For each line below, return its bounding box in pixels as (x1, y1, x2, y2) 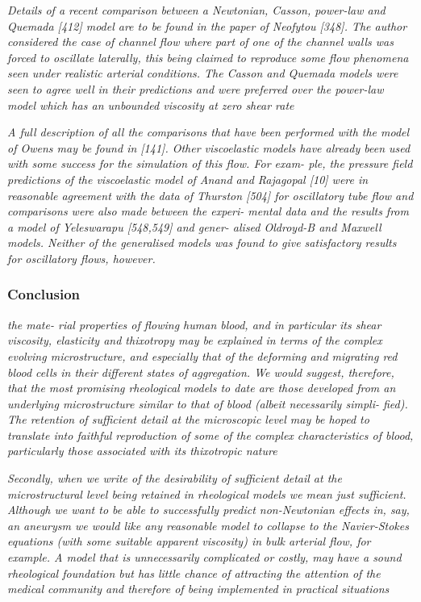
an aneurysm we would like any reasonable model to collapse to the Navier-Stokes (7, 516, 409, 533)
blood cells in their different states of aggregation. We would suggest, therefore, (7, 363, 394, 380)
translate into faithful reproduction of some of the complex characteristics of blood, (7, 426, 414, 443)
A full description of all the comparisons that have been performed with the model (7, 123, 410, 140)
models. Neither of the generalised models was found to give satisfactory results (7, 234, 397, 251)
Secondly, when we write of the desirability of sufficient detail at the (7, 470, 342, 487)
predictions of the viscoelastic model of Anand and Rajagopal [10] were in (7, 170, 369, 187)
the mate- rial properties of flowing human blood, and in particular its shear (7, 316, 381, 332)
